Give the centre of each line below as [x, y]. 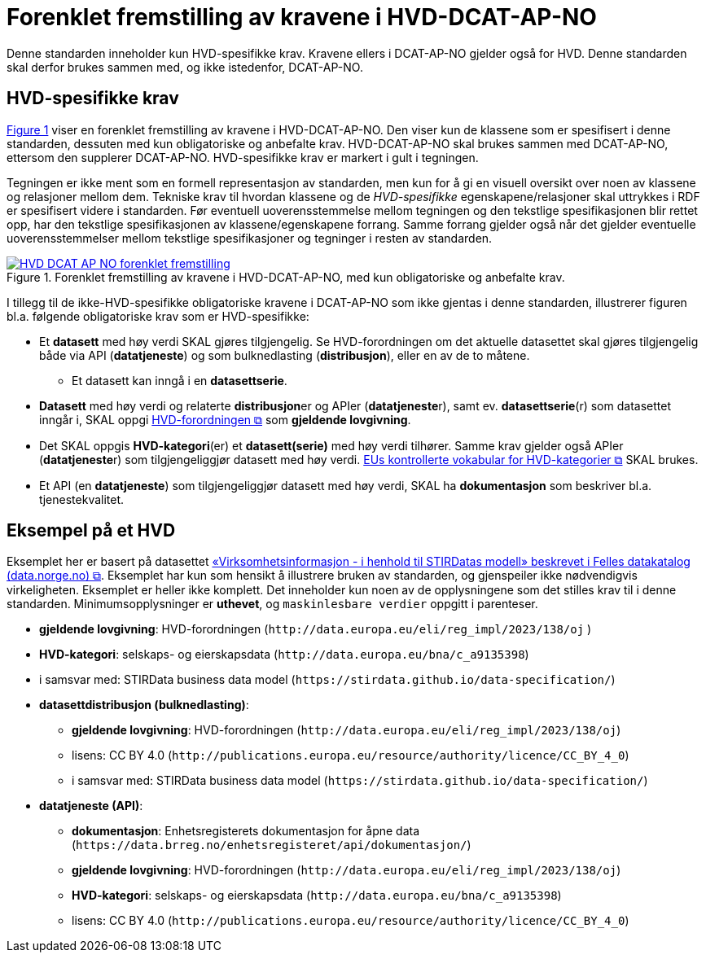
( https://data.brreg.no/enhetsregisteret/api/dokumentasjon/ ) [272, 845]
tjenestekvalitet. [82, 499]
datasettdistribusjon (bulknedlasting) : [144, 705]
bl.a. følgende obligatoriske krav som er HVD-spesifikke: [158, 316]
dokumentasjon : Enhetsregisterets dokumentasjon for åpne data [246, 831]
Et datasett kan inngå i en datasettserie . [180, 380]
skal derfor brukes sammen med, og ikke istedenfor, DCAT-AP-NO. [185, 67]
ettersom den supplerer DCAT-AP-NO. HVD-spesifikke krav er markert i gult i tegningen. [243, 157]
